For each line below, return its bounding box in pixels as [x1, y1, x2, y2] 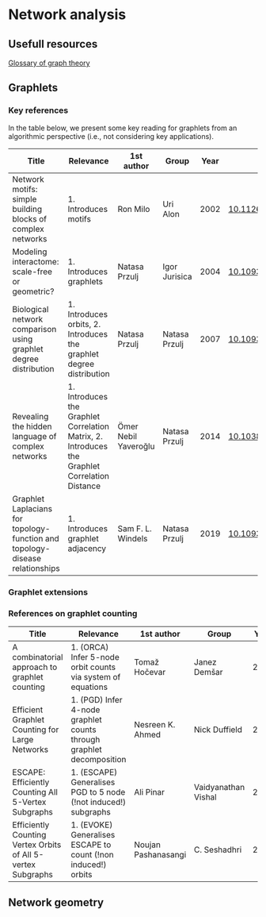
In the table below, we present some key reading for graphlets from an [8, 123, 237, 133]
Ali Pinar [134, 786, 165, 797]
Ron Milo [117, 203, 150, 214]
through [70, 734, 101, 745]
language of [12, 430, 57, 441]
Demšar [193, 666, 223, 677]
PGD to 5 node [70, 786, 126, 797]
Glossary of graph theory [8, 58, 90, 67]
